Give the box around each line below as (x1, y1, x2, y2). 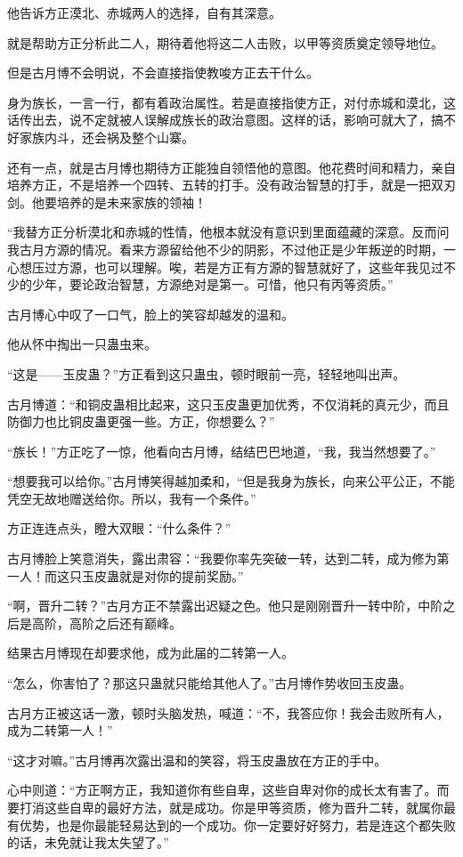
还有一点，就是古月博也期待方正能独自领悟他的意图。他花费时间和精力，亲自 (7, 158, 456, 176)
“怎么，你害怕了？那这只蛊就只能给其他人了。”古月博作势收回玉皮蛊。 (7, 674, 412, 692)
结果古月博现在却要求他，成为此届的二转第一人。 (7, 643, 294, 662)
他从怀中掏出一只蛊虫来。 (7, 335, 157, 353)
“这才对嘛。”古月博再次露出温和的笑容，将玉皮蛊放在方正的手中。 (7, 750, 387, 769)
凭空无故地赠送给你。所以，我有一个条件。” (7, 489, 256, 507)
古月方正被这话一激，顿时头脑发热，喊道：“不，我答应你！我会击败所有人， (7, 703, 450, 722)
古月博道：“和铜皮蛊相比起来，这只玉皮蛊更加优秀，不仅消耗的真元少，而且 (7, 394, 450, 413)
